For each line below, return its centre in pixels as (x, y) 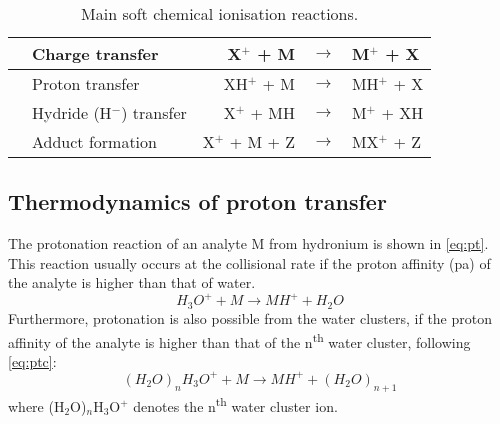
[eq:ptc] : (32, 360)
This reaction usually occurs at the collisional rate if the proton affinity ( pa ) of (249, 262)
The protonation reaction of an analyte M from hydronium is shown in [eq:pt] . (248, 243)
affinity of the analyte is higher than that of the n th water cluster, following (239, 340)
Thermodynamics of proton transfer (197, 201)
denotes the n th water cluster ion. (235, 404)
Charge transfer (95, 53)
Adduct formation (94, 141)
